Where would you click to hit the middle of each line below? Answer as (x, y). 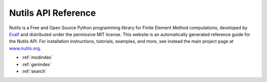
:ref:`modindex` (37, 57)
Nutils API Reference (52, 13)
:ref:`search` (34, 71)
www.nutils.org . (25, 48)
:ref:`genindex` (37, 64)
